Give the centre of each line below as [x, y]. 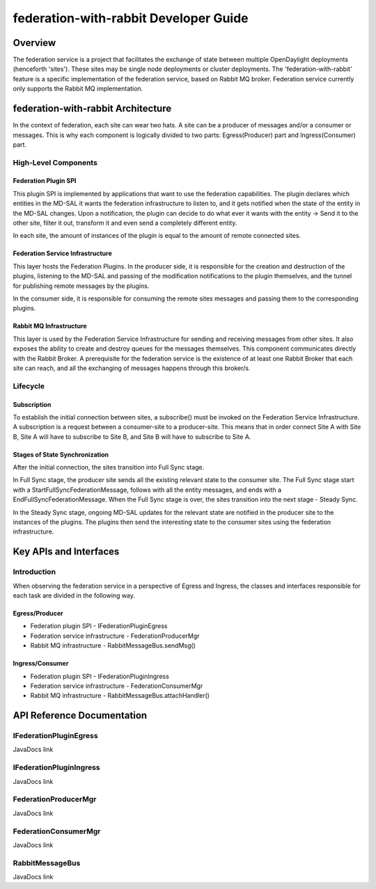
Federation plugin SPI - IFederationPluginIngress [100, 676]
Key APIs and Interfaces [66, 552]
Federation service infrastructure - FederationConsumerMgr [117, 686]
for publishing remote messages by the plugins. [81, 286]
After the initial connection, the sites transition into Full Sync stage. [109, 467]
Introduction [34, 572]
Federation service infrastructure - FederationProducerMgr [115, 636]
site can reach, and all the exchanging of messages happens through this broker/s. [132, 368]
